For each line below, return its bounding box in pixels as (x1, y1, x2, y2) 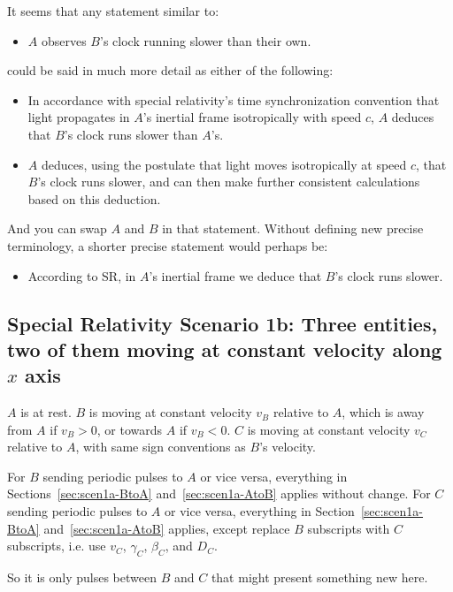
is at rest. (20, 403, 72, 421)
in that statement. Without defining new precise (162, 219, 424, 238)
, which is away (342, 403, 425, 421)
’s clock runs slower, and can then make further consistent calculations (37, 172, 420, 191)
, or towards (96, 420, 163, 438)
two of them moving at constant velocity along (7, 335, 442, 362)
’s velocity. (259, 437, 316, 456)
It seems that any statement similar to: (7, 2, 219, 19)
